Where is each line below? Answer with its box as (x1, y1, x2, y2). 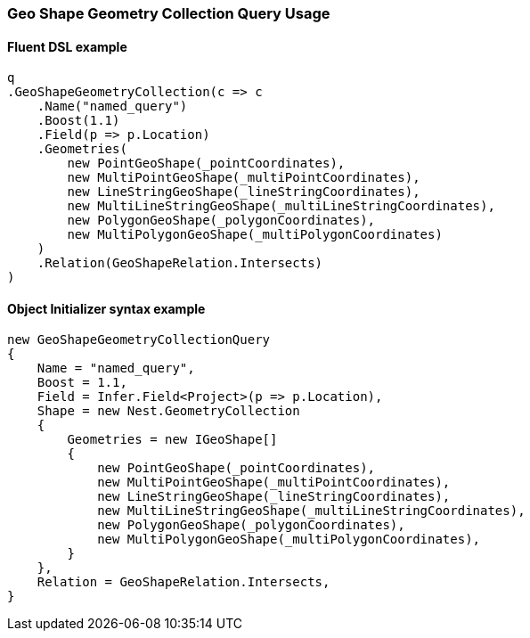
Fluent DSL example (7, 38, 127, 54)
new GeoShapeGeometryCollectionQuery (7, 332, 271, 348)
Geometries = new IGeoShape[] (67, 432, 278, 447)
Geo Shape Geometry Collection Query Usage (7, 4, 330, 22)
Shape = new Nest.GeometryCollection (37, 404, 300, 419)
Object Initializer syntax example (7, 300, 206, 316)
